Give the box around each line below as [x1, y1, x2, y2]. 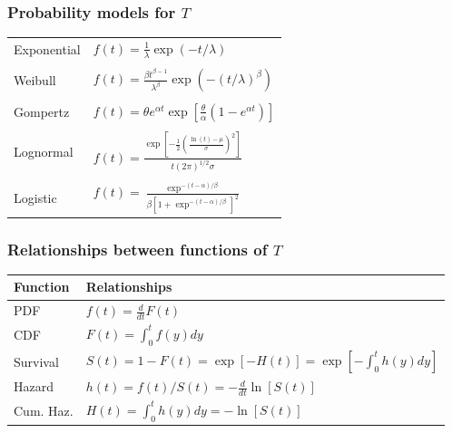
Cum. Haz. [14, 401, 74, 420]
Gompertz [14, 102, 70, 120]
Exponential [14, 39, 81, 58]
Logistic [14, 188, 57, 207]
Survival [14, 351, 59, 370]
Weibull [14, 71, 56, 89]
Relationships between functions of [7, 237, 268, 260]
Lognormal [14, 142, 74, 161]
